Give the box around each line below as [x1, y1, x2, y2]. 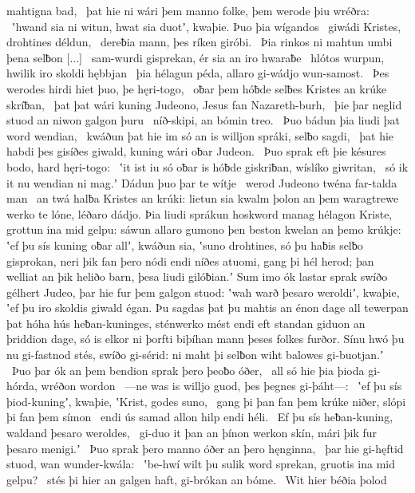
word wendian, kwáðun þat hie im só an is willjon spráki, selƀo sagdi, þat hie [6, 127, 394, 144]
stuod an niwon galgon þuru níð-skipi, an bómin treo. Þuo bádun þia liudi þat [6, 112, 400, 128]
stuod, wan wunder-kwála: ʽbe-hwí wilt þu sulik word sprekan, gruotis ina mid [6, 456, 396, 472]
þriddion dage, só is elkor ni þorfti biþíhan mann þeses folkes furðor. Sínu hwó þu [6, 330, 405, 347]
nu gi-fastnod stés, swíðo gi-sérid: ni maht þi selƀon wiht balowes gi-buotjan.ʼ [6, 346, 384, 363]
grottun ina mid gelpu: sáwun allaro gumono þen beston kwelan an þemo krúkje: [6, 221, 401, 238]
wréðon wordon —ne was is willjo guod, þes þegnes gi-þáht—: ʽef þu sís [41, 377, 402, 394]
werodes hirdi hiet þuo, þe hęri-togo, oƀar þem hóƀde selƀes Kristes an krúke [6, 80, 387, 97]
